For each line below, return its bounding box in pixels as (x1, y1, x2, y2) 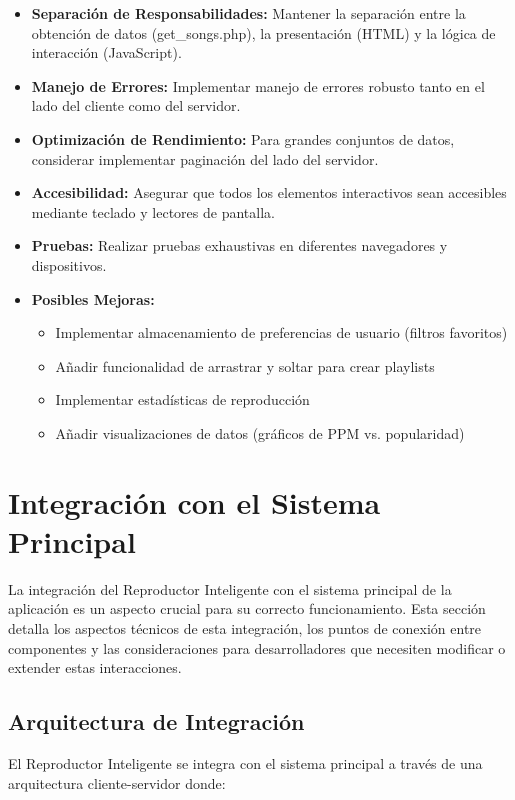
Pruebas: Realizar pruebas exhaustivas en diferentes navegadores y (31, 235, 448, 256)
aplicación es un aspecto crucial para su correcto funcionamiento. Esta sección (8, 598, 486, 619)
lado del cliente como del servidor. (31, 95, 241, 116)
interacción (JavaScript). (31, 42, 182, 63)
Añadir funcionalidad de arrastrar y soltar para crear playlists (55, 355, 435, 376)
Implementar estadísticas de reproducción (55, 389, 310, 410)
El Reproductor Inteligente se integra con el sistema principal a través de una (8, 752, 483, 773)
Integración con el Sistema (8, 481, 381, 522)
